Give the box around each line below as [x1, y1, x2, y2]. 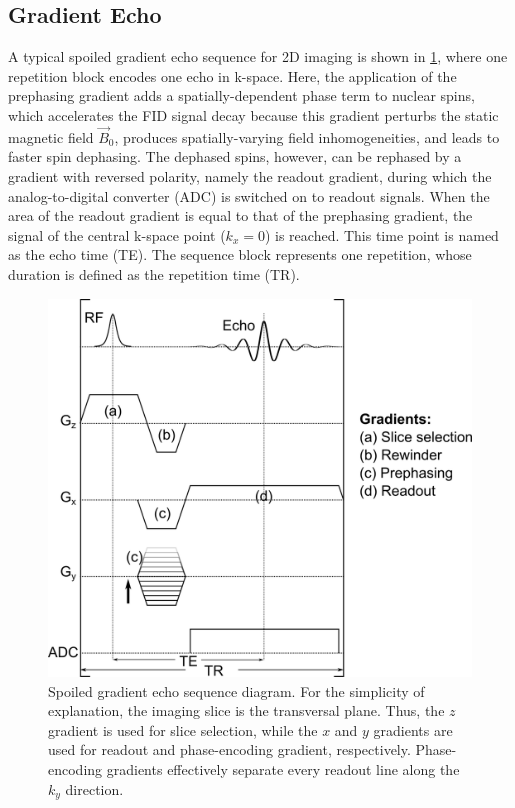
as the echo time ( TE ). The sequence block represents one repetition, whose [8, 244, 472, 265]
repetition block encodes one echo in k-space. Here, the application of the [8, 65, 457, 86]
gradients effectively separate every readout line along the [106, 758, 460, 779]
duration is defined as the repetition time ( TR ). [8, 263, 300, 284]
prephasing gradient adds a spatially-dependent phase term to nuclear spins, [8, 85, 475, 106]
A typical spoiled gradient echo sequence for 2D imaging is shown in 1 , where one [8, 46, 508, 67]
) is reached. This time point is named [264, 224, 499, 245]
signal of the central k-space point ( [8, 224, 226, 245]
